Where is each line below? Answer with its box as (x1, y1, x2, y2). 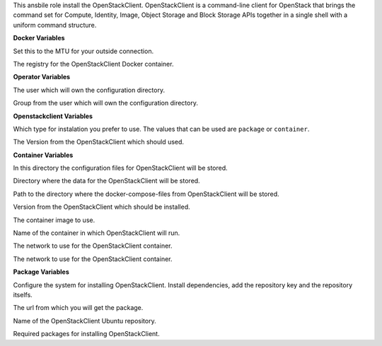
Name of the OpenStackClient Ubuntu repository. (13, 316, 156, 325)
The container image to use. (13, 216, 95, 224)
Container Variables (13, 151, 74, 159)
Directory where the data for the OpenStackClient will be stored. (13, 177, 201, 185)
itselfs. (13, 290, 33, 299)
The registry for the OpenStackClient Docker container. (13, 59, 174, 68)
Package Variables (13, 267, 70, 276)
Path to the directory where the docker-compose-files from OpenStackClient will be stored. (13, 190, 279, 198)
